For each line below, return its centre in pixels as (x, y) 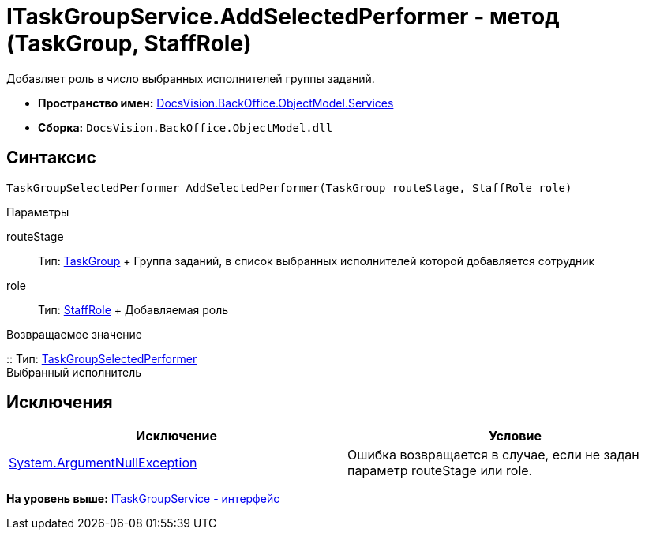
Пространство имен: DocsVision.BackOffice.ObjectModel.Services (216, 103)
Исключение (176, 436)
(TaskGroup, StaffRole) (129, 43)
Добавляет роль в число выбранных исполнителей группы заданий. (191, 78)
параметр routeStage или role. (440, 471)
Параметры (38, 212)
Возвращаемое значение (74, 334)
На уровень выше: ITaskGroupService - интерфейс (143, 499)
